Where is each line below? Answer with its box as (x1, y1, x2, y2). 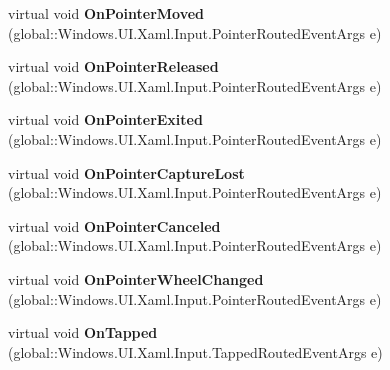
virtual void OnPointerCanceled (8, 215, 221, 236)
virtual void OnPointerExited (8, 109, 203, 130)
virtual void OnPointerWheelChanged (8, 268, 264, 289)
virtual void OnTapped (8, 322, 158, 343)
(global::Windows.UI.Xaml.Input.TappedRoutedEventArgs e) (8, 341, 383, 362)
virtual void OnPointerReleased (8, 56, 219, 77)
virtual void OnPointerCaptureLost (8, 162, 245, 183)
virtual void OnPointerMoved (8, 3, 205, 23)
